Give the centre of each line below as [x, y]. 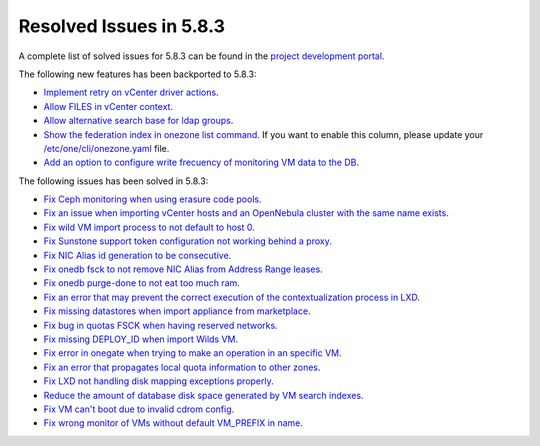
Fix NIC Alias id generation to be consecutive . [137, 255]
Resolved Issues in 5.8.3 [121, 26]
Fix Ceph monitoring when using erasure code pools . [152, 199]
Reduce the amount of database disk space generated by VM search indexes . [203, 395]
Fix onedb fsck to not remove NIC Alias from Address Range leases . [183, 269]
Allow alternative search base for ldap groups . [138, 121]
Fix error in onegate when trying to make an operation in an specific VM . [192, 353]
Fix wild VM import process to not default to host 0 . [149, 227]
